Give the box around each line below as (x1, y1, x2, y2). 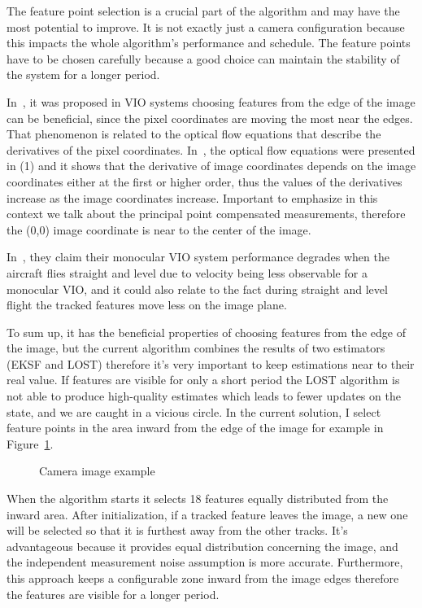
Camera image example (39, 462, 155, 479)
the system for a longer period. (7, 66, 160, 83)
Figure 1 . (7, 435, 54, 452)
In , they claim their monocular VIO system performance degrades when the (7, 248, 389, 265)
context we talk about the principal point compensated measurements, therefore (7, 205, 406, 222)
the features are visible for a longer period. (7, 585, 220, 602)
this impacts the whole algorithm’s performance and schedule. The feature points (7, 34, 411, 51)
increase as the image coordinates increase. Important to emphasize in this (7, 189, 378, 206)
